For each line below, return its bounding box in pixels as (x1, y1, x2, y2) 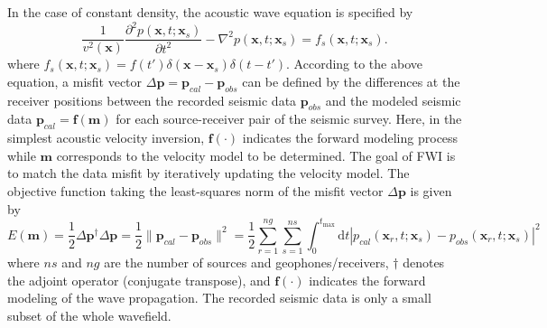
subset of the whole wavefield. (7, 306, 172, 325)
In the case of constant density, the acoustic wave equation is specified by (7, 3, 413, 21)
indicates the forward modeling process (242, 128, 459, 147)
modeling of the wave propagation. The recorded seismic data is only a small (7, 288, 431, 307)
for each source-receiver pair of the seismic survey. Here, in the (116, 109, 462, 128)
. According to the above (286, 54, 422, 73)
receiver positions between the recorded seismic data (7, 90, 297, 109)
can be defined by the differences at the (242, 71, 460, 90)
